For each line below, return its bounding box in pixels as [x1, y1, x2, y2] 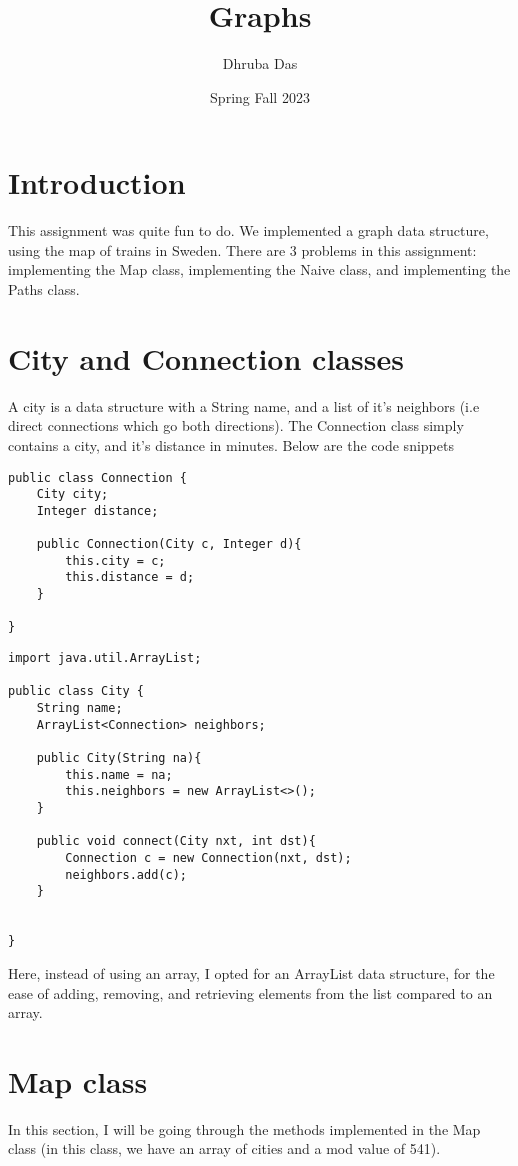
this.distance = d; [65, 570, 195, 585]
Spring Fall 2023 [210, 86, 310, 107]
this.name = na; [65, 767, 173, 782]
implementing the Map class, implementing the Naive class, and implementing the [8, 259, 511, 280]
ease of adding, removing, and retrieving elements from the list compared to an [8, 982, 493, 1003]
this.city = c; [65, 553, 166, 568]
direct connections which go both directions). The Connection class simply [8, 415, 464, 436]
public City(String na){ [36, 751, 202, 766]
